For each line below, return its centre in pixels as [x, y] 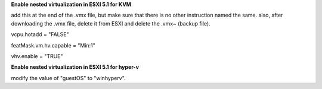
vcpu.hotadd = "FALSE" [40, 34]
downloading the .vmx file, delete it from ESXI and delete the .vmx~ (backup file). [111, 23]
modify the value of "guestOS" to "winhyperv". [68, 78]
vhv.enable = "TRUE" [37, 56]
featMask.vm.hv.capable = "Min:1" [53, 45]
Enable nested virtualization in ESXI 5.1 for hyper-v [75, 67]
